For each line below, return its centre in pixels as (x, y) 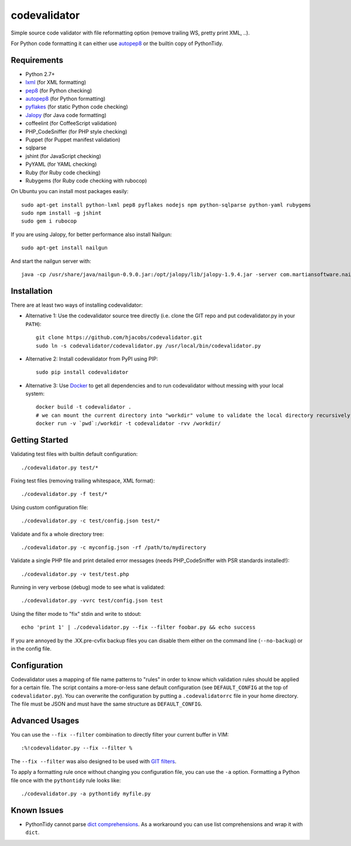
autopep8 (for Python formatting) (66, 99)
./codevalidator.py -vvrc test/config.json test (92, 601)
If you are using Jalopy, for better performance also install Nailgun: (91, 234)
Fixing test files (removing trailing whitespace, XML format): (83, 481)
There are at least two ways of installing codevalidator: (77, 305)
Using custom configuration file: (49, 507)
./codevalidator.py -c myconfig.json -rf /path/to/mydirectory (114, 547)
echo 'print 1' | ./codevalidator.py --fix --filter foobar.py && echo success (138, 627)
